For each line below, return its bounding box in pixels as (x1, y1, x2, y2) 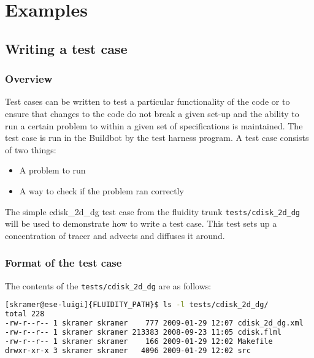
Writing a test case (5, 39, 128, 58)
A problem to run (19, 164, 86, 177)
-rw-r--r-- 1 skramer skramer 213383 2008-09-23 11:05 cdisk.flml (5, 327, 282, 337)
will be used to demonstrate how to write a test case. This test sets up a (5, 217, 277, 230)
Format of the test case (5, 255, 122, 270)
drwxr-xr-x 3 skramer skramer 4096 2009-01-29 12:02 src (5, 346, 251, 355)
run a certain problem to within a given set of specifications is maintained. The (5, 119, 303, 132)
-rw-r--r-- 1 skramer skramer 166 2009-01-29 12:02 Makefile (5, 337, 273, 346)
